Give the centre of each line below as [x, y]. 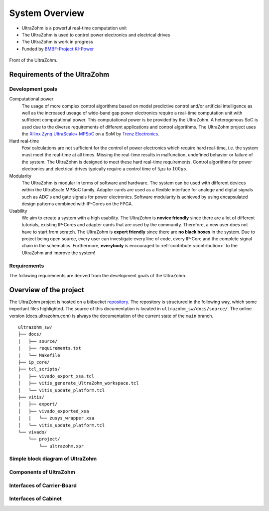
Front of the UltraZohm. [33, 60]
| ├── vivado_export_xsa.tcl [56, 376]
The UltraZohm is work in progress [57, 42]
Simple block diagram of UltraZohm [53, 459]
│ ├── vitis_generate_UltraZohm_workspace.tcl [78, 383]
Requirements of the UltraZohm [59, 74]
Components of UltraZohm [42, 472]
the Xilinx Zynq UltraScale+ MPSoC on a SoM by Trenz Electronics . [90, 134]
